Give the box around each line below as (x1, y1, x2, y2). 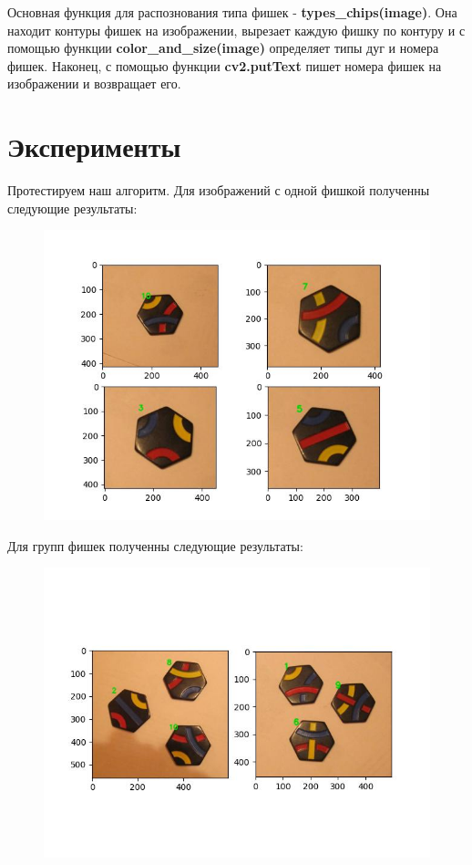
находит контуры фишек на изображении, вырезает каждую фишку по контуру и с (7, 20, 466, 39)
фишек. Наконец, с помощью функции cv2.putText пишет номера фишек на (7, 56, 442, 75)
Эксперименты (7, 128, 181, 165)
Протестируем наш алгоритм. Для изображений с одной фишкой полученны (7, 181, 430, 200)
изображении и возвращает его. (7, 74, 181, 93)
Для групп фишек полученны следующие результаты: (7, 536, 303, 555)
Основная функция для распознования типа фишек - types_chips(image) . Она (7, 3, 457, 21)
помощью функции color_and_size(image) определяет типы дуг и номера (7, 38, 439, 57)
